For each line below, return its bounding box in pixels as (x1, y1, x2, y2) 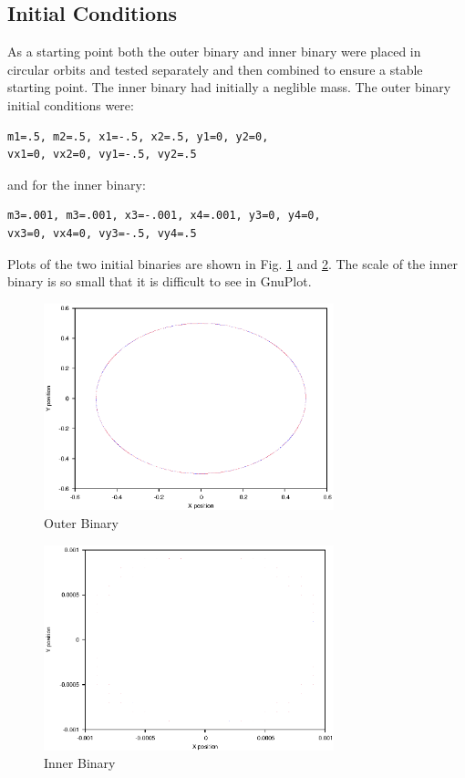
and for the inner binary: (7, 174, 146, 193)
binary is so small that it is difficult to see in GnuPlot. (7, 272, 312, 291)
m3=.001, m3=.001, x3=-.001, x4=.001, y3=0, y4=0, (7, 209, 321, 223)
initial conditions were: (7, 95, 134, 114)
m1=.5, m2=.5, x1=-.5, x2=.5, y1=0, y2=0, (7, 130, 269, 143)
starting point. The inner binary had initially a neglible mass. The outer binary (7, 78, 451, 97)
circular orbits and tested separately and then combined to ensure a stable (7, 59, 423, 78)
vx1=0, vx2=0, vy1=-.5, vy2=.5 (7, 148, 197, 161)
